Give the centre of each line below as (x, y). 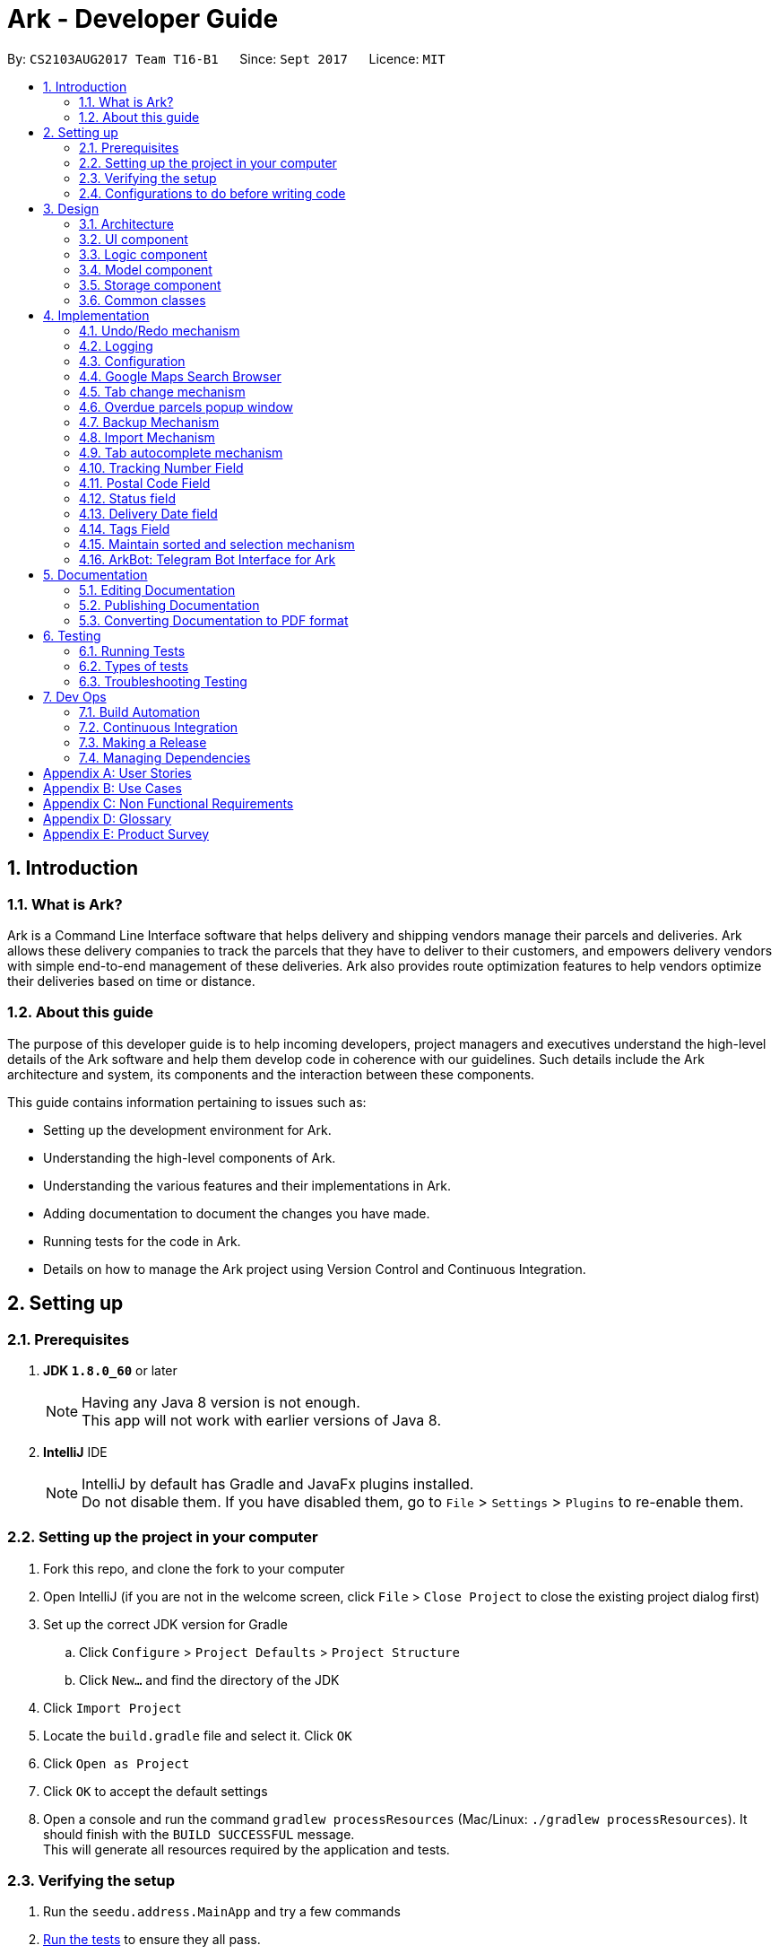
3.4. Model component (146, 269)
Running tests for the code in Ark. (142, 1241)
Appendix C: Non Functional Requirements (169, 803)
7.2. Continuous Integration (159, 727)
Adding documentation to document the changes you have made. (237, 1213)
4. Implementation (96, 315)
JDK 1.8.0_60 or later (110, 1370)
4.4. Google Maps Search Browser (180, 376)
